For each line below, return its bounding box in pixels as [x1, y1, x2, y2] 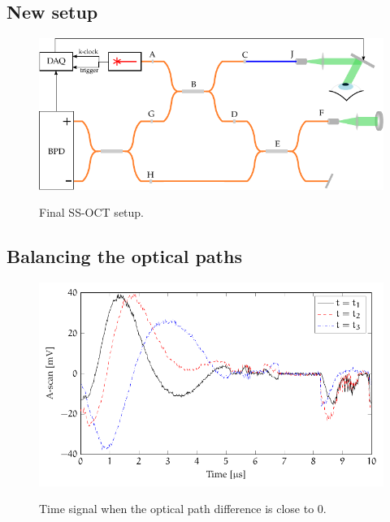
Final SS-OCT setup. [39, 204, 145, 221]
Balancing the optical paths [6, 244, 242, 269]
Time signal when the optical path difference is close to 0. [39, 500, 327, 517]
